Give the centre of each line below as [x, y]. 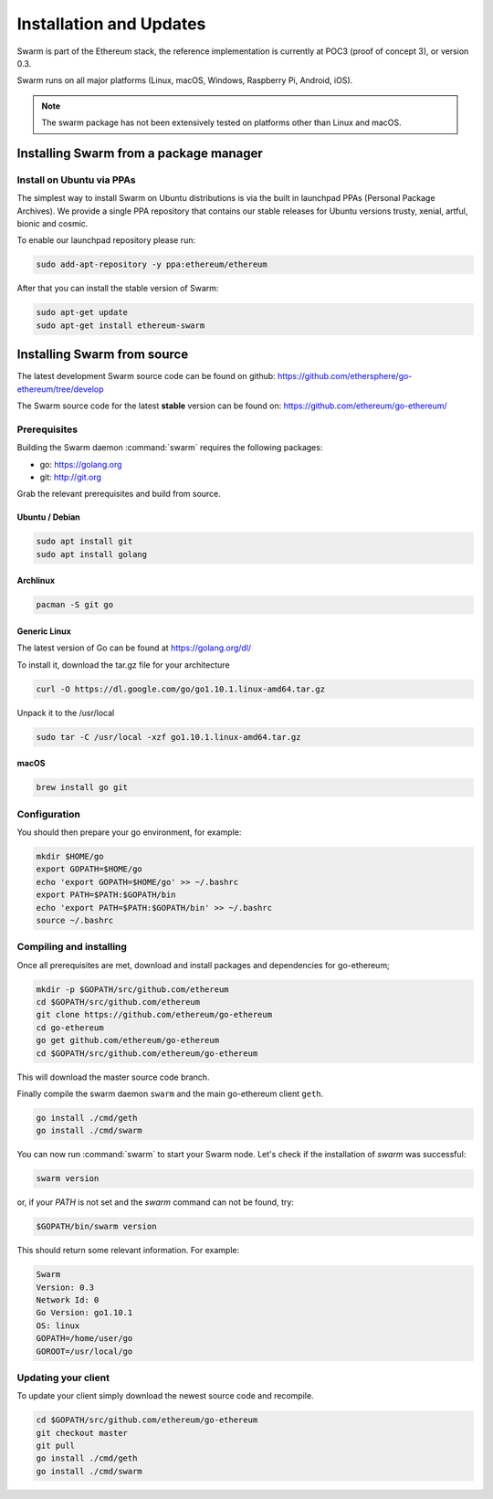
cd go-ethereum [70, 1027]
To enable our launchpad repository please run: [106, 240]
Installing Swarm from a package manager [140, 153]
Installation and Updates [111, 24]
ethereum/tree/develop [60, 389]
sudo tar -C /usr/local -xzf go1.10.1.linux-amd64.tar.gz [168, 737]
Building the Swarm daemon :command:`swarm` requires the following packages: [170, 448]
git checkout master [82, 1433]
